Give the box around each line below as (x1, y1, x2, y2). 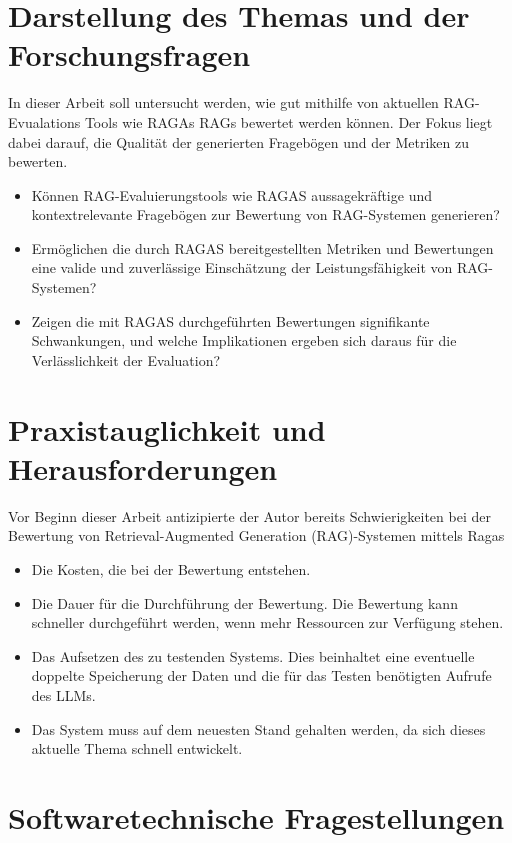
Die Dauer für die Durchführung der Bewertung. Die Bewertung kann (31, 592, 458, 613)
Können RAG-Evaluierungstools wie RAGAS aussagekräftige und (31, 184, 432, 205)
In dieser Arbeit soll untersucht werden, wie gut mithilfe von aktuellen (8, 92, 439, 113)
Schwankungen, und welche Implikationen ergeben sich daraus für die (31, 330, 457, 351)
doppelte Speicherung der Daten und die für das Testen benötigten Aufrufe (31, 665, 492, 686)
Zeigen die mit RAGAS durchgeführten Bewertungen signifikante (31, 310, 430, 331)
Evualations (8, 111, 81, 132)
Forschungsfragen (8, 34, 251, 75)
